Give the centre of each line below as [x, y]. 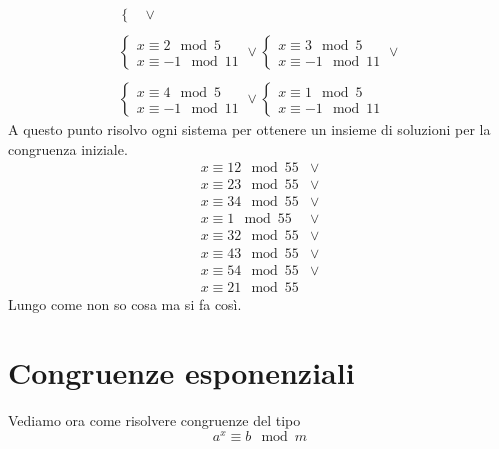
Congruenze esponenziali [181, 372]
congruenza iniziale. [68, 148]
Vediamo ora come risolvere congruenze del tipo [154, 420]
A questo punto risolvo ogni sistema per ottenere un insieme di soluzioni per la [249, 129]
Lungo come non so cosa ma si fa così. [125, 303]
